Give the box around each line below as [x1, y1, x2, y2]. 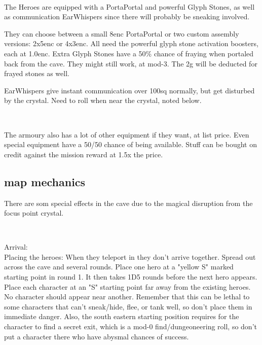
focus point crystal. [4, 208, 64, 218]
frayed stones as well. [4, 68, 69, 79]
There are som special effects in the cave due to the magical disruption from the [4, 197, 253, 208]
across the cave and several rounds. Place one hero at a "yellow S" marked [4, 261, 234, 272]
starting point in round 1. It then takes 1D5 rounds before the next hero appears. [4, 271, 257, 282]
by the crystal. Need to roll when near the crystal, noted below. [4, 95, 202, 106]
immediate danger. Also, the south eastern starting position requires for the [4, 311, 239, 322]
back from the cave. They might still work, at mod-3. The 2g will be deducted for [4, 58, 257, 68]
